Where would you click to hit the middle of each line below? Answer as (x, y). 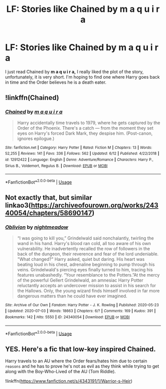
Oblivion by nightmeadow (37, 227)
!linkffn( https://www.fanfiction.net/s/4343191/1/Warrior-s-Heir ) (69, 381)
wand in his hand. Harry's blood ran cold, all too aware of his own (84, 243)
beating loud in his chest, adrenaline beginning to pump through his (86, 264)
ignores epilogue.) (36, 138)
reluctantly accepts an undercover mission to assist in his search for (87, 285)
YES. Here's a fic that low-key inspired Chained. (81, 349)
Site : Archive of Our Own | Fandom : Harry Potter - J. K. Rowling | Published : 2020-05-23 (82, 305)
